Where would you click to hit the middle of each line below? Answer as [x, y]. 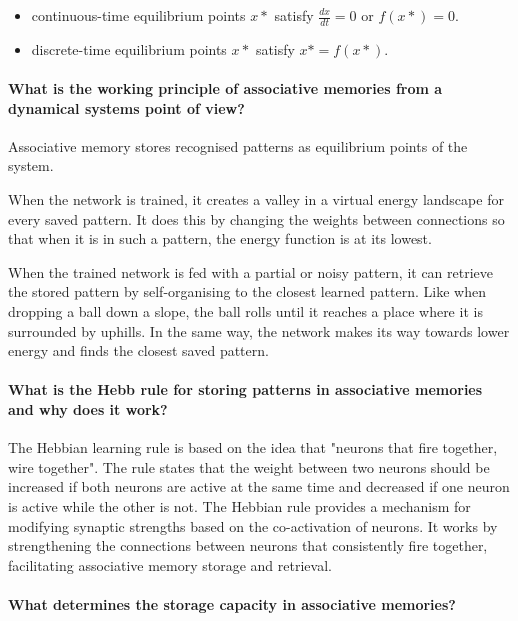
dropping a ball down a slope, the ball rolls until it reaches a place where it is [245, 310]
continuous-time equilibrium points [138, 15]
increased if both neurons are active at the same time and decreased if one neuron [259, 486]
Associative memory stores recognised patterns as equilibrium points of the [238, 145]
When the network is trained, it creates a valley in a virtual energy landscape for [256, 199]
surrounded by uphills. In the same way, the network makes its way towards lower [259, 330]
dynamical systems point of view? [126, 107]
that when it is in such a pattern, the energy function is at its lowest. [220, 238]
